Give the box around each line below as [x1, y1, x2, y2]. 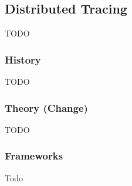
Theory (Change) [5, 100, 88, 115]
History [5, 52, 41, 67]
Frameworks [5, 148, 63, 163]
